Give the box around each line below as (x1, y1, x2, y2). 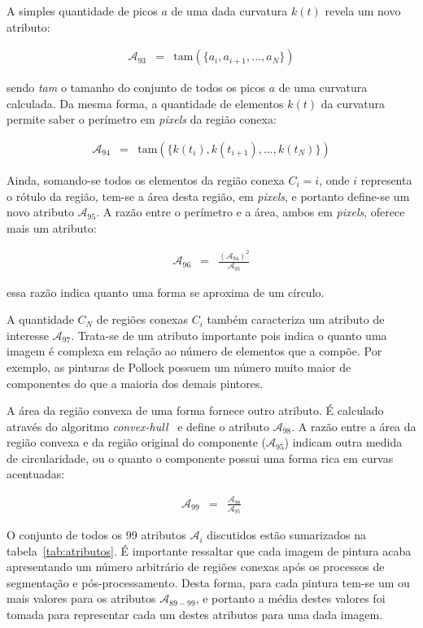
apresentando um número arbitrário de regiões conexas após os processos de (7, 558, 385, 575)
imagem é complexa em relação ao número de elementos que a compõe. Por (7, 342, 382, 360)
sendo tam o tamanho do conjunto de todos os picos (7, 79, 265, 96)
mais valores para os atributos (7, 590, 156, 607)
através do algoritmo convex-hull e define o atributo (7, 417, 269, 434)
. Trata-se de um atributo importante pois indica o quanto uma (71, 326, 387, 343)
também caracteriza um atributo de (207, 311, 385, 328)
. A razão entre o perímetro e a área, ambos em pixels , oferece (96, 203, 405, 220)
